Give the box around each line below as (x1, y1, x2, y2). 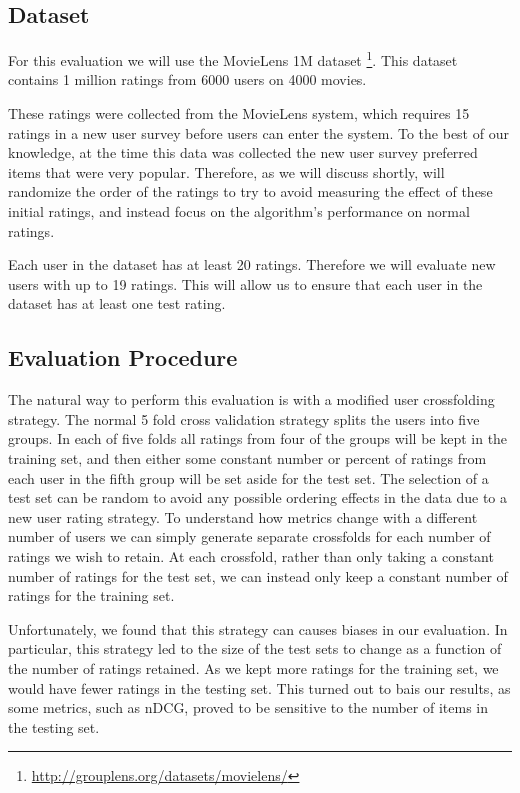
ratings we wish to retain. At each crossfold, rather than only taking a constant (8, 545, 494, 566)
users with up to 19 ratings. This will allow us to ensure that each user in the (8, 273, 483, 294)
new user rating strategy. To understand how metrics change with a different (8, 506, 478, 527)
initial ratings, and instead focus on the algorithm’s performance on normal (8, 201, 470, 222)
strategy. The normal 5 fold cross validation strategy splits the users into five (8, 408, 480, 429)
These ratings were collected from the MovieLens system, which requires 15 (8, 103, 470, 124)
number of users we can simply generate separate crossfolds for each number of (8, 526, 491, 547)
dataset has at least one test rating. (8, 293, 226, 314)
